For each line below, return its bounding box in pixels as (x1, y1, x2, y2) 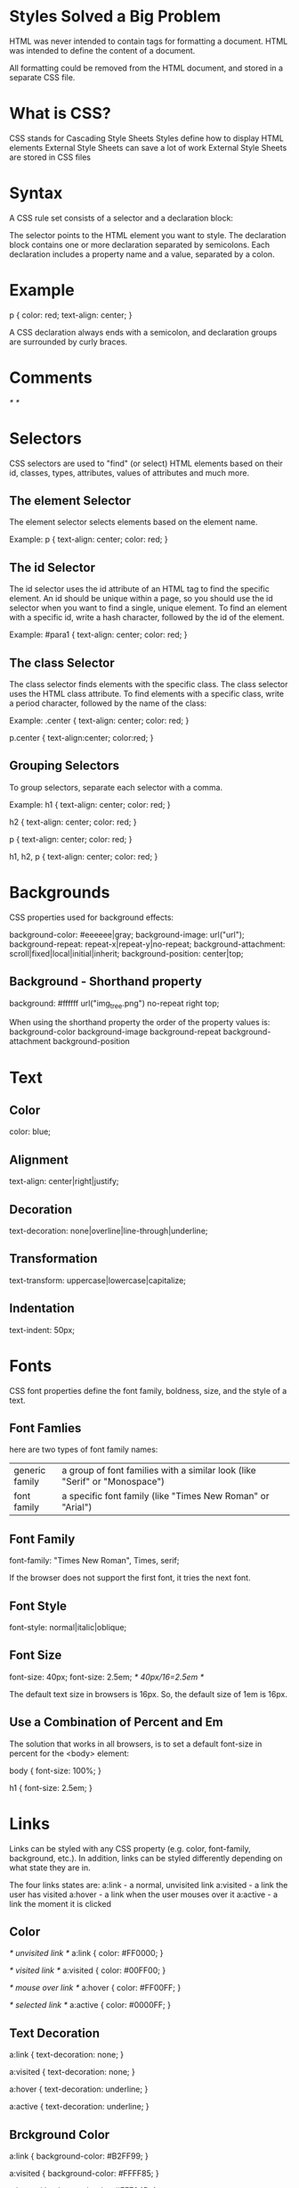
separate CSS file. (9, 71, 76, 82)
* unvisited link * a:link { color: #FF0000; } (9, 1948, 164, 1959)
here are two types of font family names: (9, 1444, 158, 1455)
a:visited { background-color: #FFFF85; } (9, 2168, 159, 2179)
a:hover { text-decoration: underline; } (9, 2084, 149, 2094)
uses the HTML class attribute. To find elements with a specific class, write (9, 689, 285, 700)
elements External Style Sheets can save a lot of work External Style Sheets (9, 142, 287, 153)
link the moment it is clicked (9, 1898, 112, 1909)
